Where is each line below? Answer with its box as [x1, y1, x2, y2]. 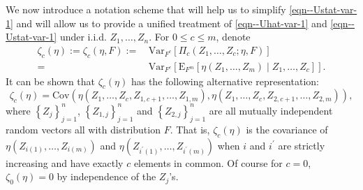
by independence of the [57, 169, 156, 184]
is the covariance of [246, 122, 328, 136]
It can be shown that [6, 73, 96, 88]
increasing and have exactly [6, 155, 124, 170]
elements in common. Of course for [133, 155, 283, 170]
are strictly [278, 138, 325, 152]
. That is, [170, 122, 210, 136]
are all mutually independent [209, 103, 333, 117]
